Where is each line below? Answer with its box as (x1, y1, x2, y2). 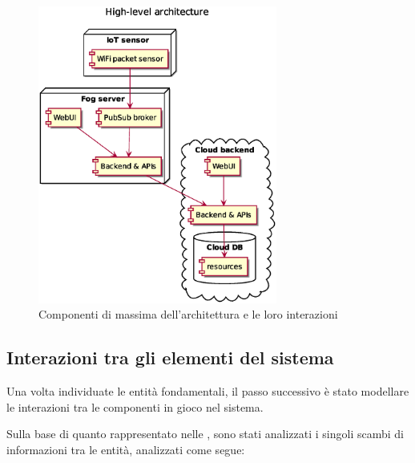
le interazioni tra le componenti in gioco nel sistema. (6, 398, 264, 415)
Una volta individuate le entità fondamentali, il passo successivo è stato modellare (6, 383, 409, 400)
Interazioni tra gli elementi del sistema (6, 345, 334, 370)
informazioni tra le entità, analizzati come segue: (6, 441, 245, 457)
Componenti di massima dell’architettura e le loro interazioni (38, 306, 338, 323)
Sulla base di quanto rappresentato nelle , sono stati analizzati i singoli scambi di (6, 425, 404, 442)
